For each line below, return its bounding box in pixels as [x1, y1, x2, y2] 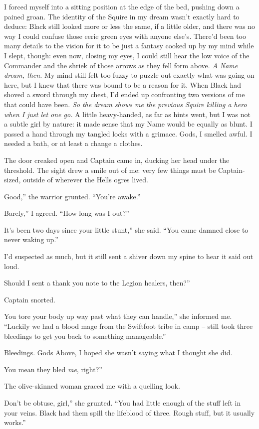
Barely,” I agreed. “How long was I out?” [4, 208, 129, 218]
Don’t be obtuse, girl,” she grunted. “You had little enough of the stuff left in [4, 398, 241, 408]
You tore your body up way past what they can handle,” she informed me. [4, 311, 232, 321]
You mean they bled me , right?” [4, 364, 102, 374]
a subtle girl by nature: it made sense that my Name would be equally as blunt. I [4, 119, 253, 129]
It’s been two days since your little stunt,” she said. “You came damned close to [4, 224, 249, 235]
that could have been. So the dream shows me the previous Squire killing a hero [4, 99, 247, 109]
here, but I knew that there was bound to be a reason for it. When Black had [4, 79, 241, 90]
